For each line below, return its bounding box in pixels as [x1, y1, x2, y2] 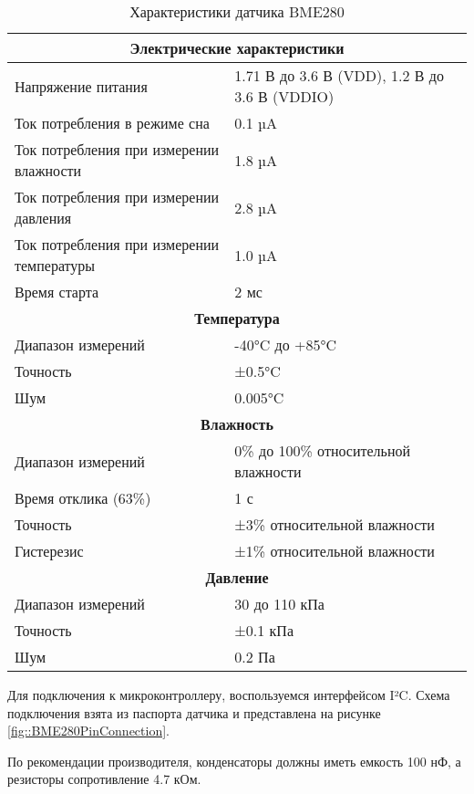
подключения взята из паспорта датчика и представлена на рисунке [7, 703, 381, 722]
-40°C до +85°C [234, 334, 337, 355]
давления [15, 207, 72, 228]
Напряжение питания [15, 75, 148, 97]
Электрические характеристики [129, 37, 345, 58]
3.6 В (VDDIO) [234, 86, 335, 107]
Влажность [201, 413, 273, 434]
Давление [205, 567, 269, 588]
